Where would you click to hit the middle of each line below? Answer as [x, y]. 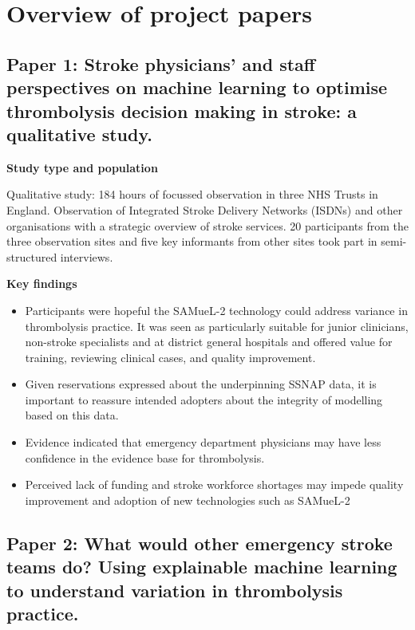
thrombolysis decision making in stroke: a [182, 110]
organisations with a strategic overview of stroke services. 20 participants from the [207, 225]
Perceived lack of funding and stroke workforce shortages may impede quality [214, 484]
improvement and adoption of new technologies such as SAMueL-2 [188, 500]
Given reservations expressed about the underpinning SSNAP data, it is [201, 384]
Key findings [42, 283]
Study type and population [82, 167]
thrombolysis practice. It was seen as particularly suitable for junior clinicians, [217, 326]
